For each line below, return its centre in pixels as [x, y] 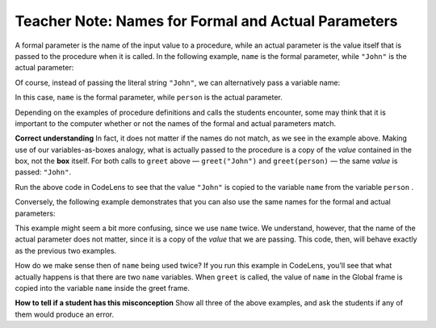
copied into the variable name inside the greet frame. [102, 288]
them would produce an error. [65, 314]
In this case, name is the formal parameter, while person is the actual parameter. [149, 98]
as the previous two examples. [66, 250]
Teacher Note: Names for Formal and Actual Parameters [206, 21]
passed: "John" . [43, 172]
